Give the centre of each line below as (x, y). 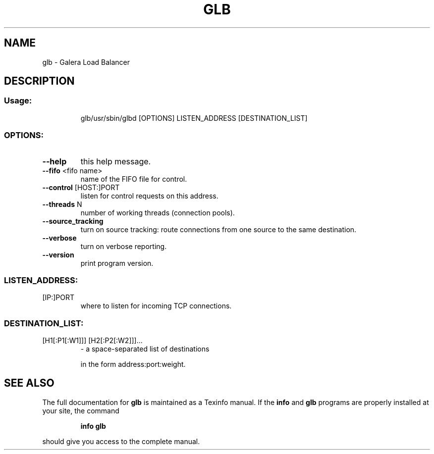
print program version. (117, 263)
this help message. (116, 161)
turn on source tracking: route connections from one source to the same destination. (218, 229)
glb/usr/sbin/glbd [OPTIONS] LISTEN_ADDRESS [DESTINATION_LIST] (194, 118)
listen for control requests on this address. (149, 196)
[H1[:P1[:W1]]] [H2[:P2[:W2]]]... (92, 341)
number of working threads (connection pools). (158, 212)
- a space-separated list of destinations (145, 349)
